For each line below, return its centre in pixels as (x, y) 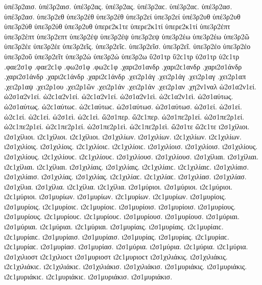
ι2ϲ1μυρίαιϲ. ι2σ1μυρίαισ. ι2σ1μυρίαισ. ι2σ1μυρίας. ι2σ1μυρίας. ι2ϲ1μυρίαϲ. (117, 236)
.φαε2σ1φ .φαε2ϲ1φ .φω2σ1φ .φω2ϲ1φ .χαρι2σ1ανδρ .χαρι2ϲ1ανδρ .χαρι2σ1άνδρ (123, 66)
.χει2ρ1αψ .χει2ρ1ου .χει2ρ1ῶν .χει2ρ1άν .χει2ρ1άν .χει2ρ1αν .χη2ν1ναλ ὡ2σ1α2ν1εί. (130, 86)
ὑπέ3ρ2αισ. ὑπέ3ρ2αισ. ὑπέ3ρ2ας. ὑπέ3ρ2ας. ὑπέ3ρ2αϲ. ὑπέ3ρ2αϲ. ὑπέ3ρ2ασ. (118, 6)
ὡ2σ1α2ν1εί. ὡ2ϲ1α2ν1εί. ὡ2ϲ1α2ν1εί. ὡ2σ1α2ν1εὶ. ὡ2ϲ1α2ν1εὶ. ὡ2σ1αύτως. (119, 96)
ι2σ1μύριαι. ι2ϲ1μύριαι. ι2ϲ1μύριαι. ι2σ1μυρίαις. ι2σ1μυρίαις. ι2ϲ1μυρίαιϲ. (114, 227)
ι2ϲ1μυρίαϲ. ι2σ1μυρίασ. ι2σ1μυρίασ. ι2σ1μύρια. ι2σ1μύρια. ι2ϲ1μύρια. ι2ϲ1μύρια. (126, 246)
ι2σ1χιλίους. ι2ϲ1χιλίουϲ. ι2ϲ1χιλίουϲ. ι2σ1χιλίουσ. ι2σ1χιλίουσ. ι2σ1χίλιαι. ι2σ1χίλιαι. (132, 156)
